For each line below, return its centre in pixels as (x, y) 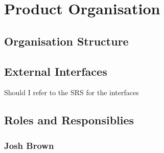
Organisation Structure (66, 41)
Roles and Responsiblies (69, 120)
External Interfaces (56, 71)
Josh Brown (29, 145)
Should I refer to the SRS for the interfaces (72, 92)
